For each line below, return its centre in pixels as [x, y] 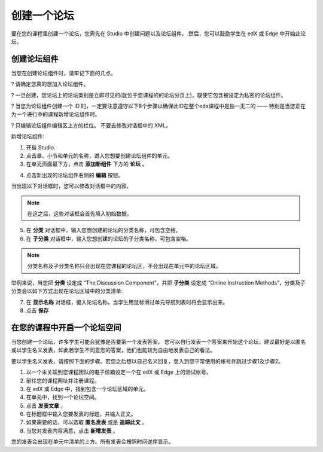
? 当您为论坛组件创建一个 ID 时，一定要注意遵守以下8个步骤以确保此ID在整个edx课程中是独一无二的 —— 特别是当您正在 [159, 106]
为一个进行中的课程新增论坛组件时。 [56, 114]
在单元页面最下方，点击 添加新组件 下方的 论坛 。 [87, 164]
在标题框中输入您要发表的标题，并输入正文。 [81, 414]
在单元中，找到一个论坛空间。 [63, 397]
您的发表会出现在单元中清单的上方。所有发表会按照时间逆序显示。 [92, 442]
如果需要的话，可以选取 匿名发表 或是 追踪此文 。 [87, 422]
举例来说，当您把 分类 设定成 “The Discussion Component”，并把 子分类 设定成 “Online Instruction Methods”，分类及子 [159, 282]
